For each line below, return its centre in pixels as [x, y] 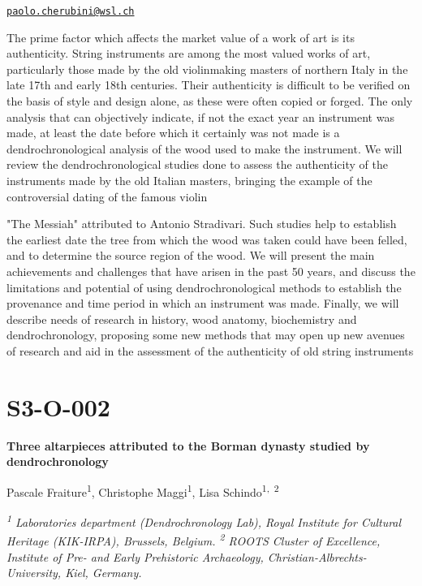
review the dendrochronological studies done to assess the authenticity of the [197, 164]
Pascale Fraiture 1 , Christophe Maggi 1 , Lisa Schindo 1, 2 [143, 490]
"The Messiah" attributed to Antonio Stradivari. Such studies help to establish [202, 224]
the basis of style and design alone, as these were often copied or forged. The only [210, 101]
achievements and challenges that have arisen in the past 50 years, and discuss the [211, 271]
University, [34, 573]
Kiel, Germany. [103, 573]
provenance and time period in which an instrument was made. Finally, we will [203, 303]
